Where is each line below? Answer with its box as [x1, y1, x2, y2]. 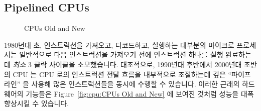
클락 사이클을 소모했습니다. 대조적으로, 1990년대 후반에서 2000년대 [34, 59, 242, 69]
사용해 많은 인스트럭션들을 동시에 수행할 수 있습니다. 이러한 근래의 [31, 79, 240, 89]
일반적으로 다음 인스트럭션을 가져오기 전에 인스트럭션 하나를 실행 [19, 49, 223, 60]
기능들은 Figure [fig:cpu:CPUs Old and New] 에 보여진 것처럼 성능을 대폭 [26, 88, 254, 99]
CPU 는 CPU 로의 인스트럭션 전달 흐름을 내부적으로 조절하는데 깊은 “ [13, 69, 232, 79]
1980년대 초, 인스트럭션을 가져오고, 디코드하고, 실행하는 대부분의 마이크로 [4, 39, 234, 50]
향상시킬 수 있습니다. [4, 98, 69, 109]
